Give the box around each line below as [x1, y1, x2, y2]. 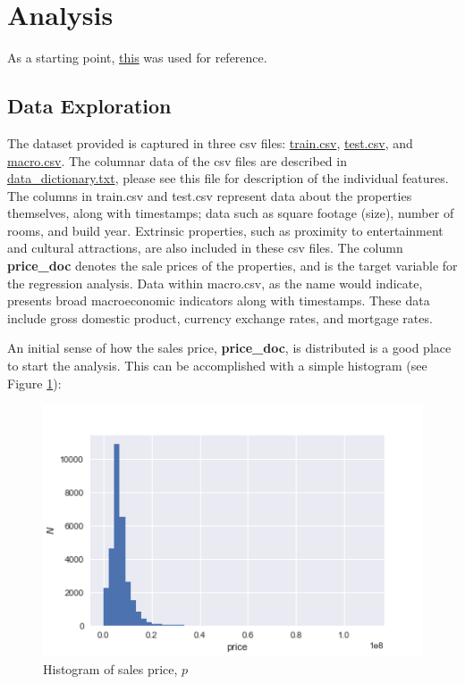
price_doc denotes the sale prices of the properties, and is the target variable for [7, 256, 458, 275]
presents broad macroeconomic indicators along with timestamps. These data [7, 291, 430, 310]
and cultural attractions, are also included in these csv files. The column [7, 238, 403, 257]
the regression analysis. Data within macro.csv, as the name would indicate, [7, 273, 423, 292]
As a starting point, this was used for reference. [7, 48, 267, 67]
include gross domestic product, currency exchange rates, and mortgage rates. [7, 308, 433, 327]
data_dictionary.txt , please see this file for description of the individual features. [7, 169, 449, 188]
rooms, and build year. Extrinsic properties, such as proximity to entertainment [7, 221, 444, 239]
